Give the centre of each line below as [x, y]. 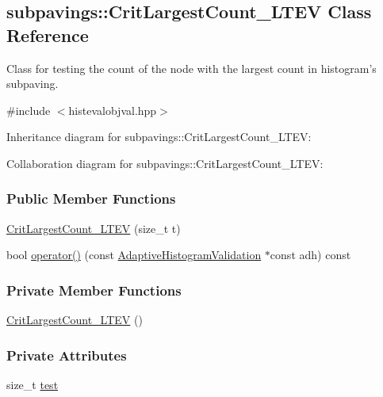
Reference [48, 34]
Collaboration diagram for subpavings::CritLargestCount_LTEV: [165, 163]
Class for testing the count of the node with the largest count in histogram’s [191, 68]
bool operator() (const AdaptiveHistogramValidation [134, 255]
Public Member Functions [91, 198]
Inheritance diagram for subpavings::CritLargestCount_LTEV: [159, 137]
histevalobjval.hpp [113, 110]
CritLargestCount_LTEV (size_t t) [94, 228]
